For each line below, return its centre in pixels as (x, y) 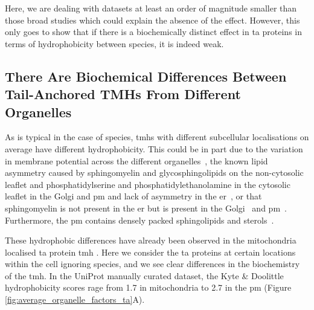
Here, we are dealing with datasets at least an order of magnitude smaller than (151, 8)
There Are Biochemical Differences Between (146, 76)
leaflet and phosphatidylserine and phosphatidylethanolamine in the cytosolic (148, 184)
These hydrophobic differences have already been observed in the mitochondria (151, 240)
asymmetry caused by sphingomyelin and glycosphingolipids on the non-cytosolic (154, 173)
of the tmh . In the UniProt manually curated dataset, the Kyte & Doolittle (144, 275)
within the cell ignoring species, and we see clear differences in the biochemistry (152, 264)
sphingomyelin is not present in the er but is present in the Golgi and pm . (146, 208)
